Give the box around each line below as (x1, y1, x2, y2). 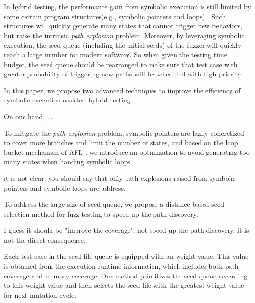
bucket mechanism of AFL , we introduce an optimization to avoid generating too (4, 147, 250, 157)
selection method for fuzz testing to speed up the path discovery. (4, 208, 198, 219)
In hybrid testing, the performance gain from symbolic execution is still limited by (4, 1, 251, 11)
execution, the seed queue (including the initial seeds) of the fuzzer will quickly (4, 40, 242, 50)
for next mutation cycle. (4, 289, 76, 300)
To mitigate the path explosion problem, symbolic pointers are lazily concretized (4, 127, 244, 138)
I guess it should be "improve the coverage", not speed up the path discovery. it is (4, 225, 249, 235)
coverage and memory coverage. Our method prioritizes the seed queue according (4, 270, 248, 280)
